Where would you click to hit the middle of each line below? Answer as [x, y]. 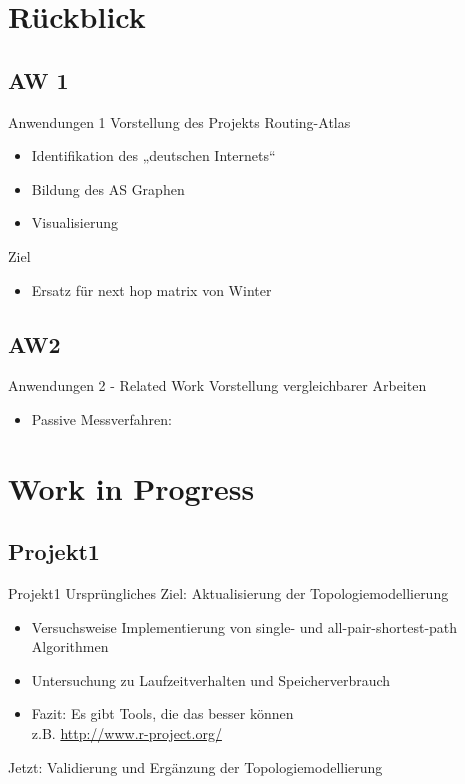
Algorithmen [70, 646]
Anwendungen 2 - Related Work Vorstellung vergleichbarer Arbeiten [217, 385]
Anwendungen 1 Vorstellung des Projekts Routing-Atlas [179, 121]
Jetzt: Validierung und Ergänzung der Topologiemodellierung [195, 766]
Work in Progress [131, 487]
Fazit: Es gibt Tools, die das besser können [162, 713]
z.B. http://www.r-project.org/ [126, 733]
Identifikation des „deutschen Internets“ [153, 155]
